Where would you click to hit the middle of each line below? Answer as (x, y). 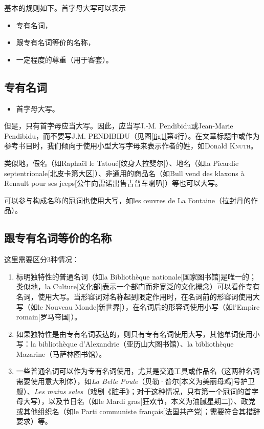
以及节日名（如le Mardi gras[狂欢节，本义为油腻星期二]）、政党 (152, 401)
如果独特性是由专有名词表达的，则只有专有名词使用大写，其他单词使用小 (138, 334)
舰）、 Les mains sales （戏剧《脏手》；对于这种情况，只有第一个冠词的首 (134, 391)
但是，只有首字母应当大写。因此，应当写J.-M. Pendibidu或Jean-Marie (119, 126)
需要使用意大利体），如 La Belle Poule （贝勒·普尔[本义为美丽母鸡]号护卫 (135, 381)
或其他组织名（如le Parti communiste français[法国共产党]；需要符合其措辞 (138, 411)
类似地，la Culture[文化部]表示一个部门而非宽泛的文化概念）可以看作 (131, 286)
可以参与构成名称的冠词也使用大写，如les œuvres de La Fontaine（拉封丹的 (128, 200)
